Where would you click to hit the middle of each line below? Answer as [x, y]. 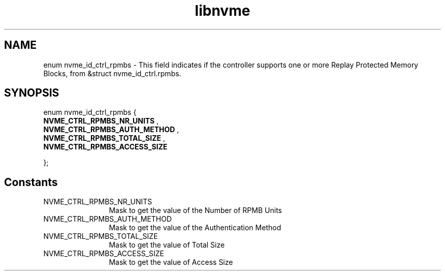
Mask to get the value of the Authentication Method [195, 228]
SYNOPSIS [32, 93]
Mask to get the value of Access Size [171, 262]
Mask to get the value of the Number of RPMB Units [195, 210]
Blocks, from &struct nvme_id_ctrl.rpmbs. [112, 73]
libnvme [222, 11]
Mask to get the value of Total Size [167, 245]
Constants [31, 182]
